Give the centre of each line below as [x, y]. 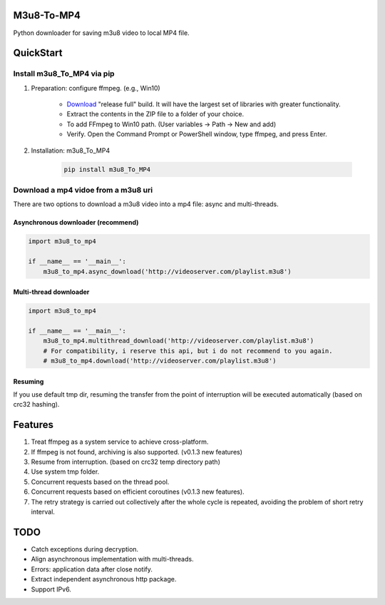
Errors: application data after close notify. [92, 569]
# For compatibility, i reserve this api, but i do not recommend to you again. [188, 351]
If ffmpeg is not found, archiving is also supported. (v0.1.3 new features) [137, 452]
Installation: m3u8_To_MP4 [71, 151]
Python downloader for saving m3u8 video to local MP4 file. [101, 33]
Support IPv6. [51, 589]
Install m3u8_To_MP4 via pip [64, 73]
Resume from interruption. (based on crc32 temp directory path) [126, 462]
